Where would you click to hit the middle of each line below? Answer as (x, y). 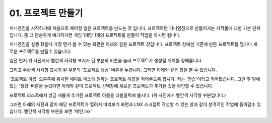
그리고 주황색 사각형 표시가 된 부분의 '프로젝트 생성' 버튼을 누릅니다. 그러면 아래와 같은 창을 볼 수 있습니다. (113, 70)
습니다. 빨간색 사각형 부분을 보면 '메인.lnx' (51, 111)
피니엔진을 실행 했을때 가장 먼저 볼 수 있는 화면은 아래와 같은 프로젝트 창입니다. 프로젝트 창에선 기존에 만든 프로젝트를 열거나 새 (133, 44)
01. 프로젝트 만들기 (46, 13)
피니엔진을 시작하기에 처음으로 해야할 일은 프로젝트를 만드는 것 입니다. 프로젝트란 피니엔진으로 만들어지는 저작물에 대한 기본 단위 (135, 28)
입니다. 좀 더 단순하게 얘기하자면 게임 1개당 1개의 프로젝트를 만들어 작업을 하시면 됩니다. (95, 35)
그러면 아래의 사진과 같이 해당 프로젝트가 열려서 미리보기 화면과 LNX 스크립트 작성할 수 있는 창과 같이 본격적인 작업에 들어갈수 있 (135, 104)
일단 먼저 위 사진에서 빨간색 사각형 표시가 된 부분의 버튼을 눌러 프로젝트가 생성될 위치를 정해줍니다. (106, 61)
